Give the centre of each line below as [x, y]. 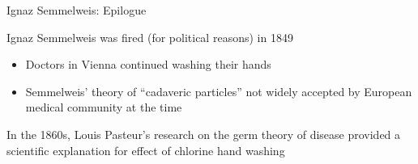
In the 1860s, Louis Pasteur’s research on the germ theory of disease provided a [204, 134]
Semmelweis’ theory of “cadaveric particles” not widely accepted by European [219, 91]
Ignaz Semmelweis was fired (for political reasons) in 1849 [150, 37]
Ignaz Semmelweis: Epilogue [77, 10]
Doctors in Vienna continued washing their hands [148, 64]
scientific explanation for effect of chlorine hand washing [146, 150]
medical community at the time [104, 107]
